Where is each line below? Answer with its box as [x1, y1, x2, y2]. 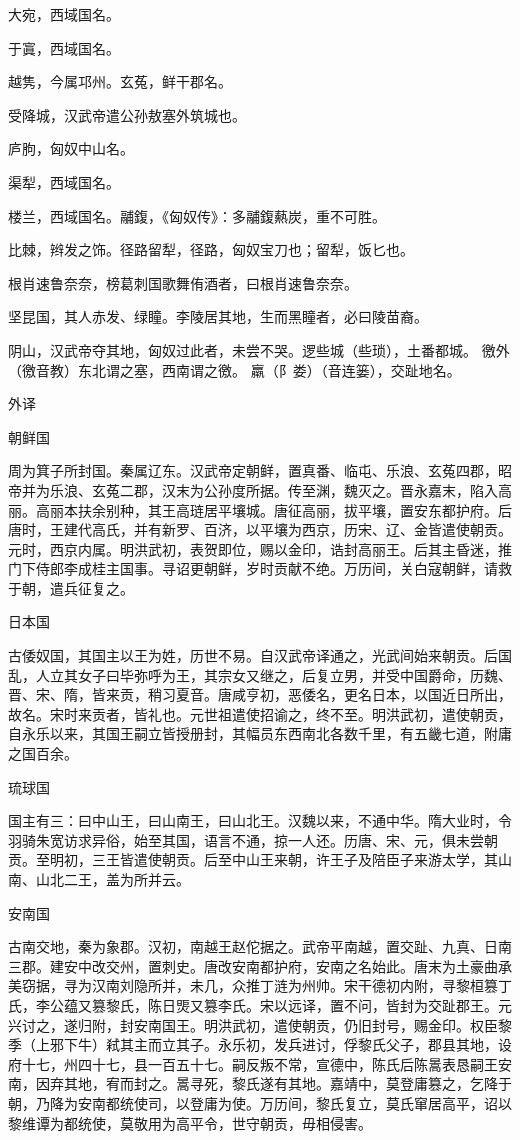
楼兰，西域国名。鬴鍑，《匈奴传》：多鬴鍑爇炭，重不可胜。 [8, 205, 386, 226]
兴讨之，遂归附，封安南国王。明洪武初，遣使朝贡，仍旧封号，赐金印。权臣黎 [8, 1014, 512, 1035]
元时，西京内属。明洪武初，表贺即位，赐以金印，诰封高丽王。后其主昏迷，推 [8, 538, 512, 559]
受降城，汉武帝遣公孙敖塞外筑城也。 [8, 104, 246, 125]
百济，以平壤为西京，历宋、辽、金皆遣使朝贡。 [203, 519, 512, 540]
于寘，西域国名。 [8, 37, 120, 58]
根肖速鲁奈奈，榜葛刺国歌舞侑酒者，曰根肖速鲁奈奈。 [8, 272, 358, 293]
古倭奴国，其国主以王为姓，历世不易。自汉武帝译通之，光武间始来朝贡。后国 [8, 645, 512, 666]
